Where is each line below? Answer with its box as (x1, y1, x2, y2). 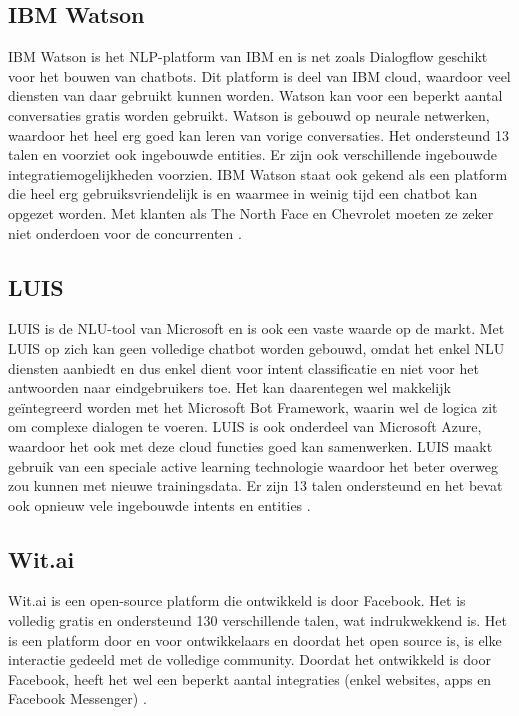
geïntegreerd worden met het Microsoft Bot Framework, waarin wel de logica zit (8, 396, 498, 417)
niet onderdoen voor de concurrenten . (8, 222, 242, 243)
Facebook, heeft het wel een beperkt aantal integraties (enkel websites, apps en (8, 668, 492, 689)
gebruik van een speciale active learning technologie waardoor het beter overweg (8, 455, 498, 476)
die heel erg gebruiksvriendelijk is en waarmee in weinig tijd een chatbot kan (8, 183, 478, 204)
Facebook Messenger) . (8, 688, 147, 709)
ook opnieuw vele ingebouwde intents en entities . (8, 494, 311, 515)
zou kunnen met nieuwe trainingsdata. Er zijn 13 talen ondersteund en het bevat (8, 475, 503, 496)
